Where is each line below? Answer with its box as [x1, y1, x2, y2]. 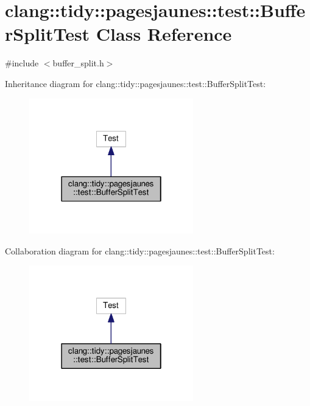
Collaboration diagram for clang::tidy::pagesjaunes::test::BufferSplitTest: [5, 244, 275, 257]
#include [5, 57, 39, 69]
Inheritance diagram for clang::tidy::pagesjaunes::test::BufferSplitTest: [5, 77, 266, 89]
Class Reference [96, 21, 232, 46]
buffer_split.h [52, 57, 104, 69]
